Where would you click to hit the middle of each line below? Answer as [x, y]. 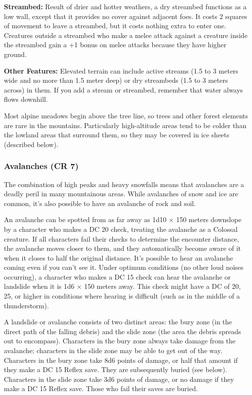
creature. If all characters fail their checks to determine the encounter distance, [122, 238]
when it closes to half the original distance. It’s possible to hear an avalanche [119, 257]
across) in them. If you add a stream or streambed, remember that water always [124, 89]
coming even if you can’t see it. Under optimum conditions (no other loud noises [124, 267]
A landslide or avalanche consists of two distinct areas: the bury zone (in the [118, 322]
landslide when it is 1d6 [39, 286]
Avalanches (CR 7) [41, 166]
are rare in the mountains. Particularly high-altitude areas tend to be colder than [125, 125]
